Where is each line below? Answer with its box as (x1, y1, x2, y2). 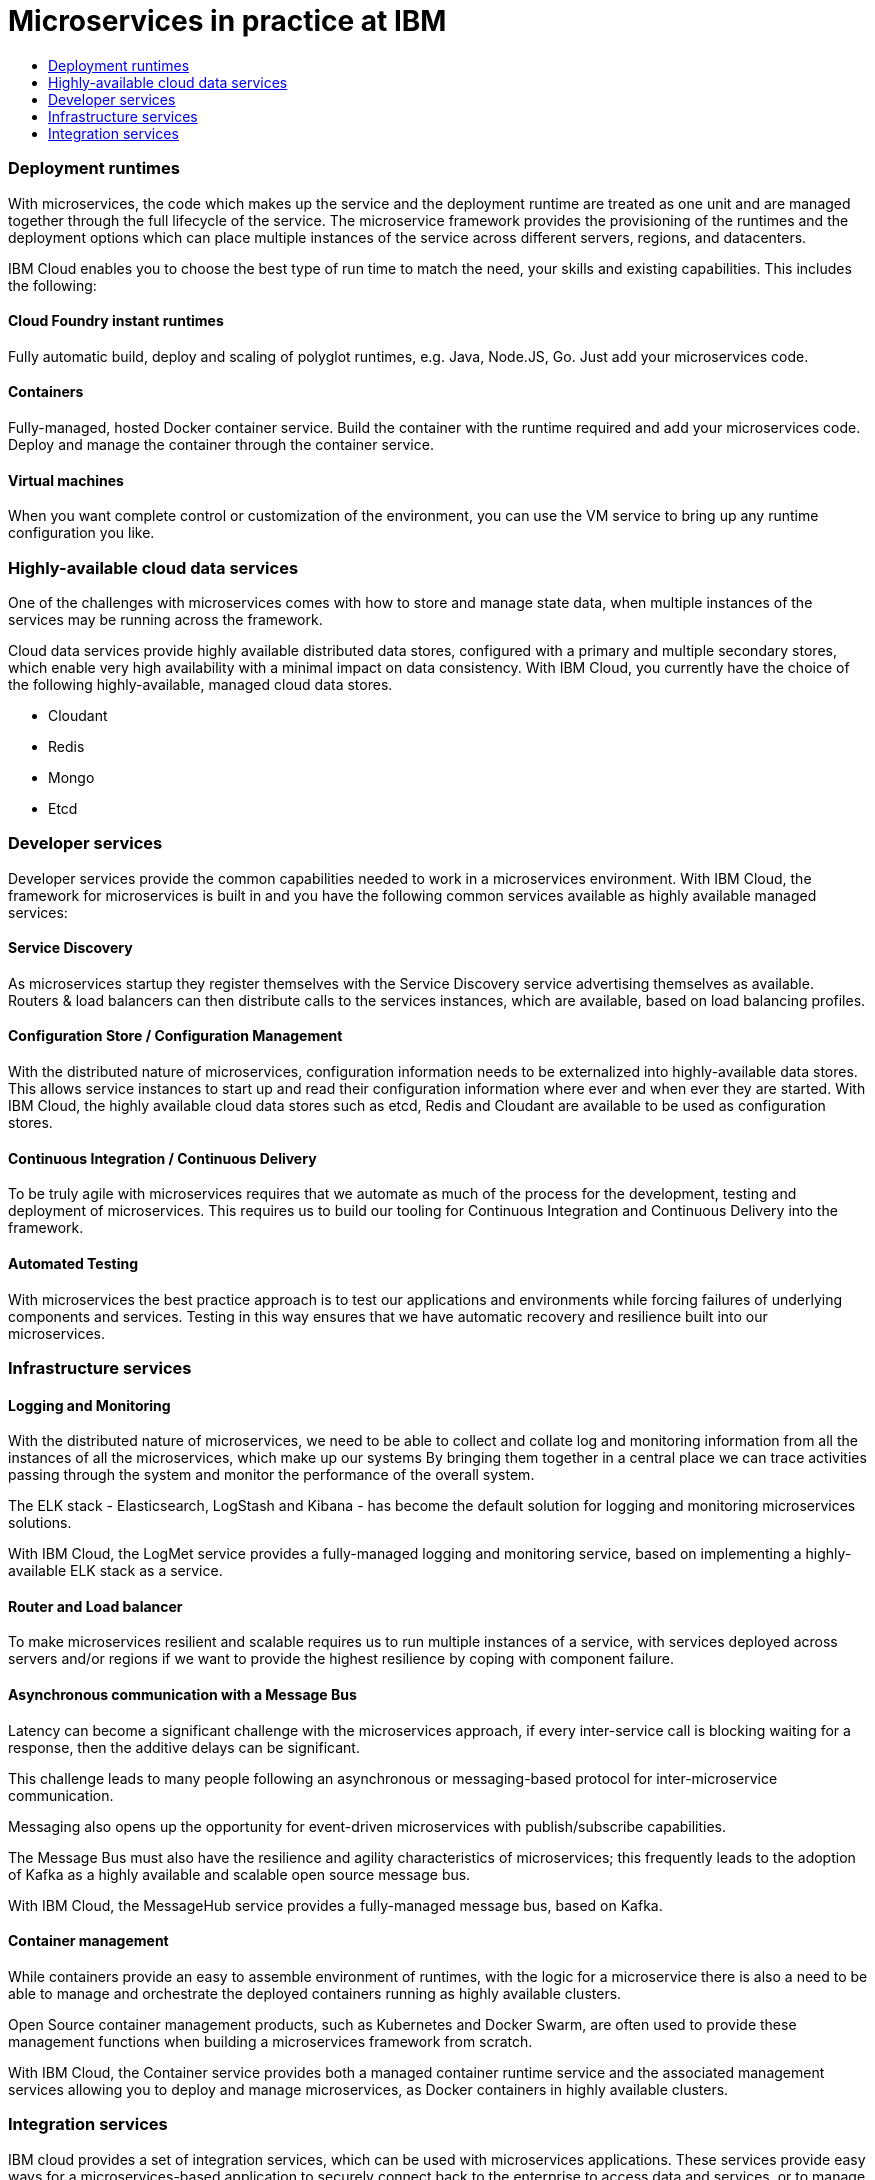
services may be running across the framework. (8, 610, 323, 628)
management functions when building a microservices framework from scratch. (8, 2032, 533, 2050)
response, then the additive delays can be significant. (8, 1738, 360, 1756)
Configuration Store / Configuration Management (8, 1027, 343, 1045)
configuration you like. (8, 524, 155, 542)
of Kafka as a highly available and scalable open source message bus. (8, 1865, 471, 1883)
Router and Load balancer (8, 1597, 183, 1615)
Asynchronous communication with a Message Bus (8, 1685, 357, 1703)
